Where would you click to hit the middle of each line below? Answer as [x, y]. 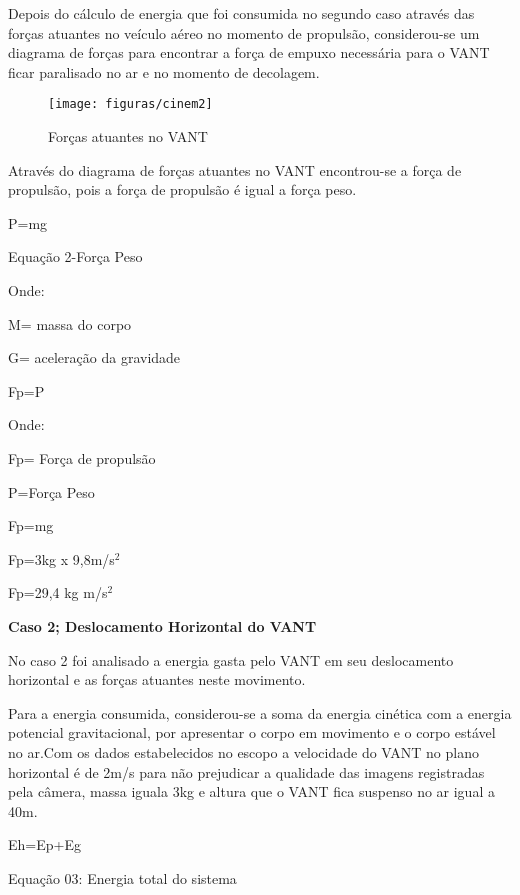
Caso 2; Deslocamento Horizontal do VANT [162, 625]
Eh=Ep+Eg [44, 844]
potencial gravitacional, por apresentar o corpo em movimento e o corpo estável [252, 732]
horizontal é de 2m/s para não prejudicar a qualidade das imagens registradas [246, 771]
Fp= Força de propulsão [82, 457]
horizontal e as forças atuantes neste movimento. [157, 679]
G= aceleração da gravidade [94, 357]
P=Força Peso [51, 491]
